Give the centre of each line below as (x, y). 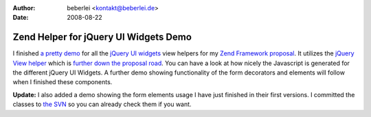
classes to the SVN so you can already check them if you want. (102, 104)
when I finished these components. (63, 82)
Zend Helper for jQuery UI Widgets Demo (102, 37)
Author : (24, 8)
